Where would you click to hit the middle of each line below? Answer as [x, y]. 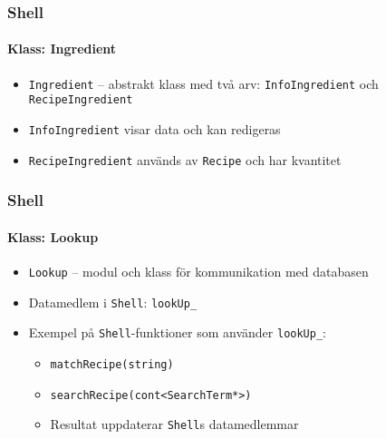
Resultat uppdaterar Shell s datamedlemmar [174, 424]
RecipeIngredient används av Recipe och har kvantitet [185, 159]
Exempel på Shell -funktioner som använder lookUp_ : [177, 332]
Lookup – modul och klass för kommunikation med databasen [198, 271]
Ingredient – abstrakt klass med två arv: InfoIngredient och [203, 83]
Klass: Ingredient [62, 49]
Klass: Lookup [53, 236]
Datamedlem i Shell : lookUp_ [113, 302]
